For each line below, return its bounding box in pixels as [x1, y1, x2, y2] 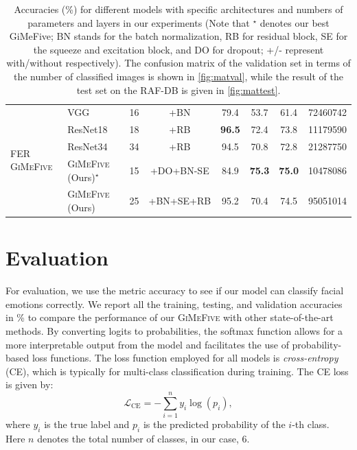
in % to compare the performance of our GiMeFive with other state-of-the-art [5, 310, 334, 324]
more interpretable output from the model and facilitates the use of [5, 337, 289, 351]
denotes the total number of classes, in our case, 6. [37, 431, 250, 445]
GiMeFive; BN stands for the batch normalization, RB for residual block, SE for [9, 29, 348, 43]
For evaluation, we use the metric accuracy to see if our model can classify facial [5, 283, 344, 298]
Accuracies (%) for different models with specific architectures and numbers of [14, 2, 343, 16]
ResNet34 [67, 139, 108, 154]
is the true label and [44, 417, 130, 431]
